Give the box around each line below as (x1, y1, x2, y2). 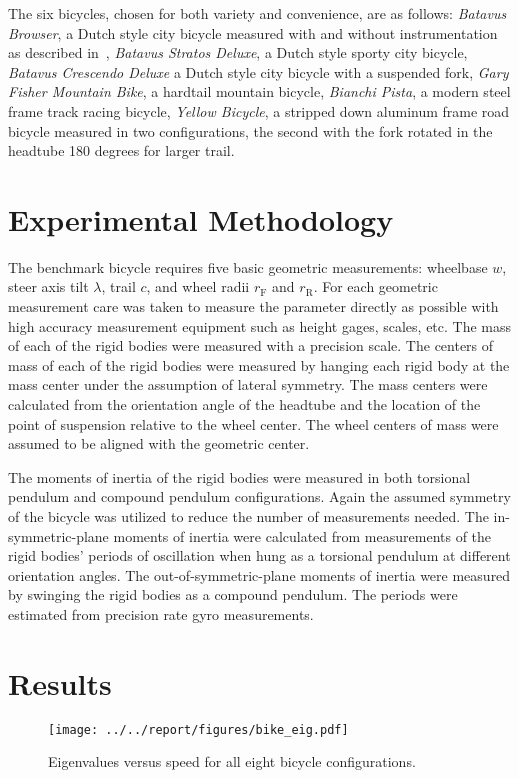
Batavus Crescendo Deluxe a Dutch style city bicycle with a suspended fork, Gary (8, 61, 509, 82)
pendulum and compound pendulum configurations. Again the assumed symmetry (8, 486, 511, 507)
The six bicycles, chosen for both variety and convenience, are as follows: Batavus (8, 3, 507, 23)
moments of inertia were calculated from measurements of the (113, 525, 492, 546)
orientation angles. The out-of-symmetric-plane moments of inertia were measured (8, 564, 511, 585)
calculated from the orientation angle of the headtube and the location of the (8, 394, 481, 415)
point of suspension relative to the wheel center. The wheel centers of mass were (8, 413, 499, 434)
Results (8, 662, 112, 703)
